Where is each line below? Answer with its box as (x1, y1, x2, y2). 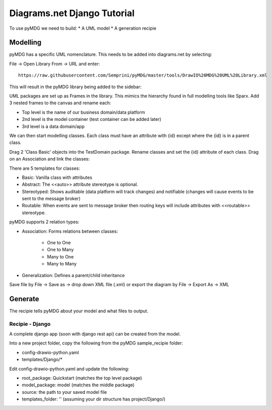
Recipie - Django (9, 320, 51, 327)
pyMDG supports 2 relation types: (9, 219, 80, 225)
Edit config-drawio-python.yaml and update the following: (9, 366, 129, 372)
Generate (9, 295, 40, 303)
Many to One (47, 253, 74, 259)
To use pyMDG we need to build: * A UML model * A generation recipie (9, 25, 157, 31)
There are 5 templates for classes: (9, 165, 80, 171)
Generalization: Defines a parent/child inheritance (22, 272, 125, 278)
